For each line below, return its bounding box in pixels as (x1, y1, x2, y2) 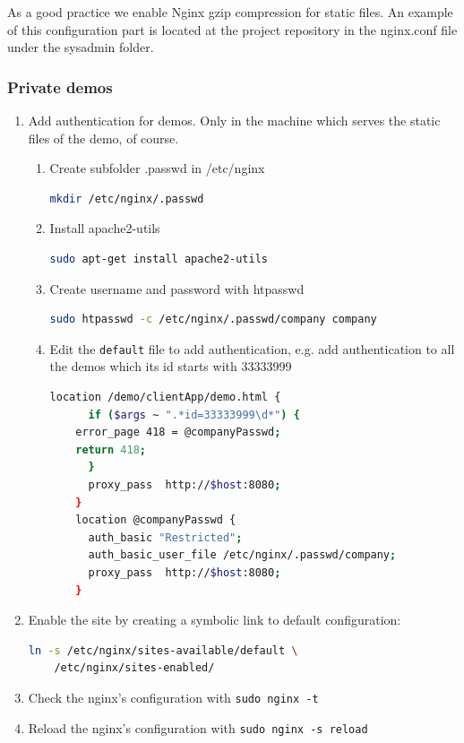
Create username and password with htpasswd (49, 279, 305, 298)
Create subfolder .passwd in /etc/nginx (49, 159, 265, 177)
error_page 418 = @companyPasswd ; (75, 426, 281, 439)
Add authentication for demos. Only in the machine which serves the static (28, 111, 441, 129)
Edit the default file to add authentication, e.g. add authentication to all (49, 339, 455, 358)
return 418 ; (75, 443, 147, 456)
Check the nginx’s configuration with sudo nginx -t (28, 687, 319, 706)
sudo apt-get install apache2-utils (49, 252, 268, 265)
